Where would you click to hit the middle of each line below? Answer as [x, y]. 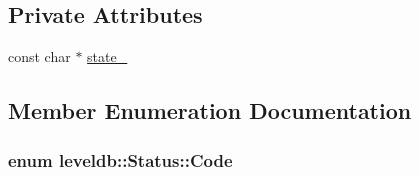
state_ [107, 56]
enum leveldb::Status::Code [120, 159]
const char [39, 56]
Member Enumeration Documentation [210, 110]
